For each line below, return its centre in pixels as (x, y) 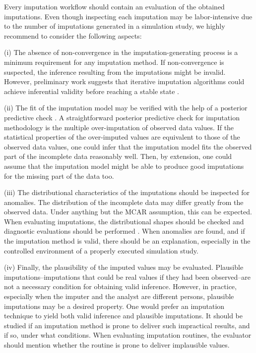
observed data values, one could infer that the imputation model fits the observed (128, 146)
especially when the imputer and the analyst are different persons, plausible (119, 296)
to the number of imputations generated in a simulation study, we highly (115, 26)
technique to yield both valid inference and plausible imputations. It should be (123, 316)
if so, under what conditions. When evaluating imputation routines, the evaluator (128, 335)
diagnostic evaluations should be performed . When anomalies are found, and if (125, 231)
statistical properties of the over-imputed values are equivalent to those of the (122, 137)
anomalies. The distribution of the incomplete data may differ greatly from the (124, 202)
